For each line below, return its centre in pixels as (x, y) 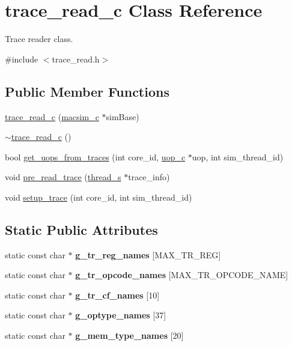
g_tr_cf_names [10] (117, 295)
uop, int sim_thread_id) (238, 156)
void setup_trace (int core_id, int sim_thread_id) (99, 197)
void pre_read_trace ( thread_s (63, 177)
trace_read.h (76, 59)
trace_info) (149, 177)
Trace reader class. (39, 39)
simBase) (123, 116)
